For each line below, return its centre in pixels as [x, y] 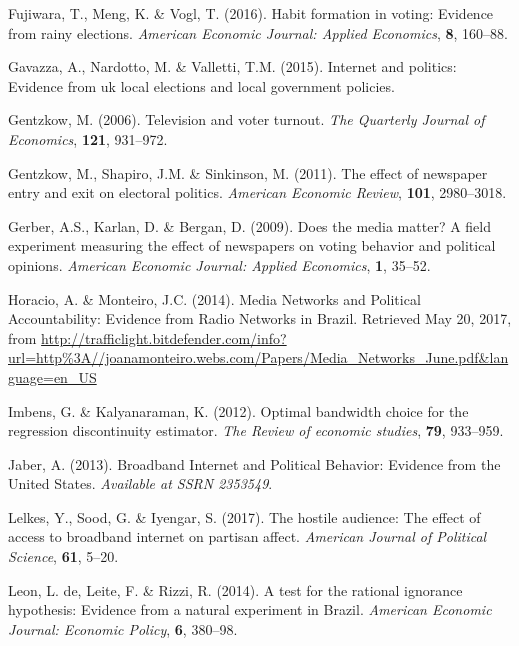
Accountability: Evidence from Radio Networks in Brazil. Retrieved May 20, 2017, [260, 318]
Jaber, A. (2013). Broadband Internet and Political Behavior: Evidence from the [254, 463]
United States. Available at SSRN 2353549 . [140, 483]
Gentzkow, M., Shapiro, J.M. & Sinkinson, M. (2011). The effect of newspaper [248, 172]
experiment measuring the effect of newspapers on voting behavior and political [252, 245]
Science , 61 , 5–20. [63, 556]
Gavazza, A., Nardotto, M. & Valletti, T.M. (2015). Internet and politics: [232, 66]
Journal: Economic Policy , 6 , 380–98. [123, 628]
